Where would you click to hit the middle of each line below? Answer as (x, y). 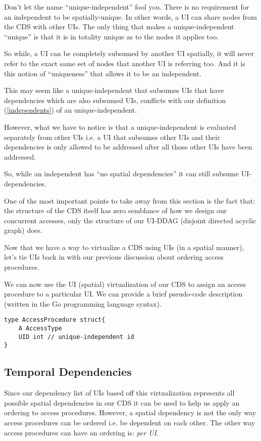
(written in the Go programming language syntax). (83, 303)
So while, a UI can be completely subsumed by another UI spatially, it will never (129, 53)
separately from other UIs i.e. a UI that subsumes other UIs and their (112, 137)
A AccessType (40, 329)
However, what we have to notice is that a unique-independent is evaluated (120, 127)
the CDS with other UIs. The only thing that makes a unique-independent (119, 27)
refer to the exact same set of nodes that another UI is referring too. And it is (125, 63)
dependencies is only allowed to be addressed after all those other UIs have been (128, 147)
